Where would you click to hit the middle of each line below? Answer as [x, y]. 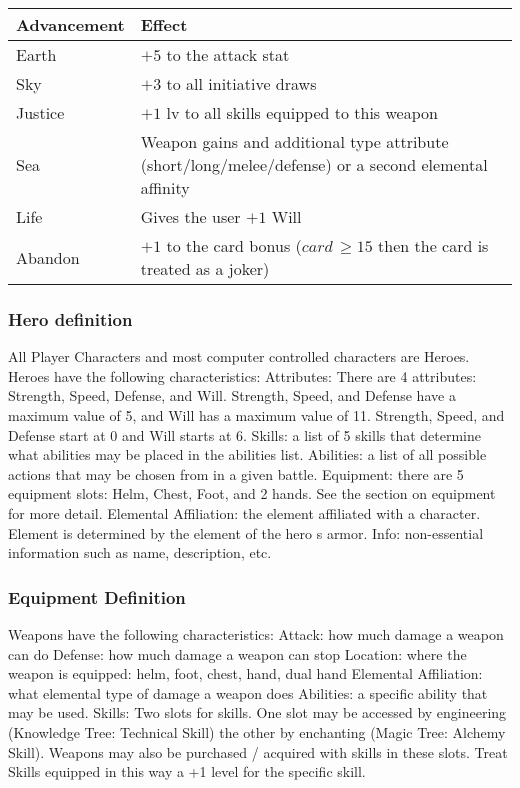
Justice [40, 112]
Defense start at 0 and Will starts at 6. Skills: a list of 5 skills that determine [245, 434]
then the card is [433, 245]
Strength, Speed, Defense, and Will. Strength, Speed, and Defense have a [232, 395]
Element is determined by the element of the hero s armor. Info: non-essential [246, 532]
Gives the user [190, 216]
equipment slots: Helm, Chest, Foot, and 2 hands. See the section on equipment [252, 493]
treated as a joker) [205, 268]
